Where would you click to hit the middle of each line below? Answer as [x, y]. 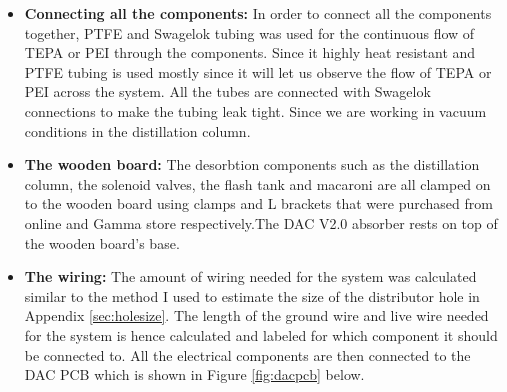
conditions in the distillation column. [137, 130]
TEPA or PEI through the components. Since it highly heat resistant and [250, 52]
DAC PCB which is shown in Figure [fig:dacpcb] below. [194, 374]
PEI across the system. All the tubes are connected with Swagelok [227, 91]
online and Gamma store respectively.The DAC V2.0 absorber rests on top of [261, 222]
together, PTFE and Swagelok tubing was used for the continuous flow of [249, 32]
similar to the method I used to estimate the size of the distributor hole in [252, 295]
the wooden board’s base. [102, 242]
